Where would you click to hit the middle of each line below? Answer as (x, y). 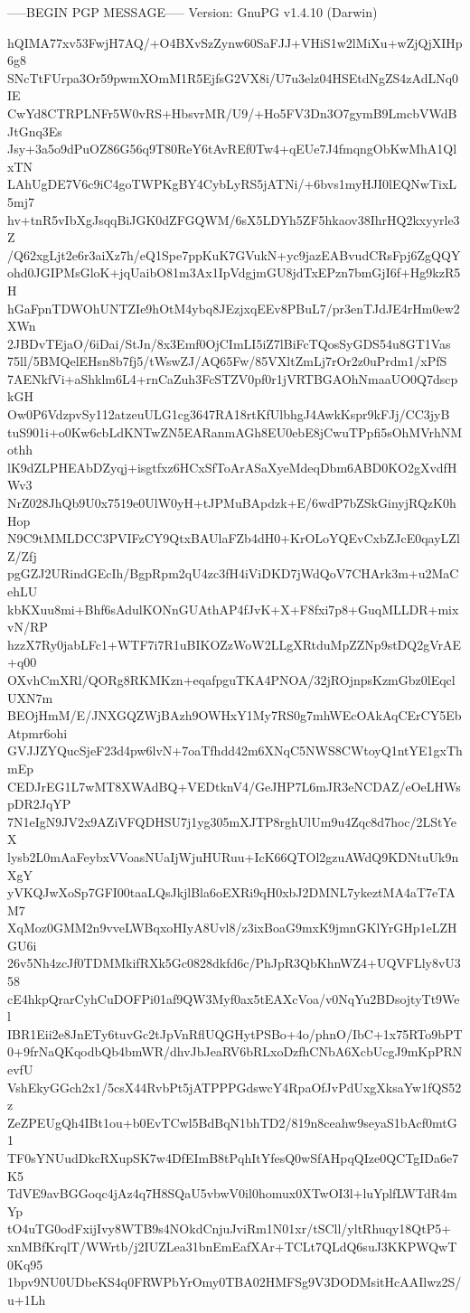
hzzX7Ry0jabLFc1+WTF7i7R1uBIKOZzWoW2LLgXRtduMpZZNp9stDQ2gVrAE (235, 644)
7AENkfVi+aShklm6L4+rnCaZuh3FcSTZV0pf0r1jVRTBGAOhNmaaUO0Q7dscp (233, 378)
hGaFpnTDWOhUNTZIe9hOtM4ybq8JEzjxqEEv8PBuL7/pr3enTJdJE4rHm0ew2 (234, 308)
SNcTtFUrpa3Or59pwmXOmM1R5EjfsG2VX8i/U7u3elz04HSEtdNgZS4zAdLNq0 (233, 77)
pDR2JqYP (39, 804)
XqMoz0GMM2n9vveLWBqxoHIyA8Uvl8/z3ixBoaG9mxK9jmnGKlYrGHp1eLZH (232, 928)
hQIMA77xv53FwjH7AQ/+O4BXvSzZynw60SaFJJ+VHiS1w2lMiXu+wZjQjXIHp (235, 42)
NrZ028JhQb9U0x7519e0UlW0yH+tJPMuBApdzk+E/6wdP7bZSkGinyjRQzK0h (232, 503)
